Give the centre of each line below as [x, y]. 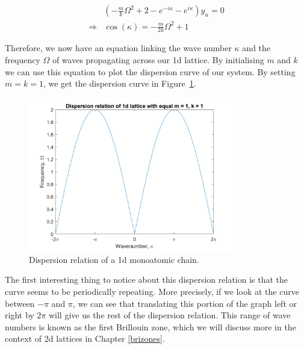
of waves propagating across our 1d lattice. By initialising [158, 59]
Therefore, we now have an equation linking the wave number [118, 48]
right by [20, 315]
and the [256, 48]
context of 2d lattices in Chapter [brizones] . [85, 338]
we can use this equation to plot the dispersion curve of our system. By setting [150, 71]
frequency [23, 59]
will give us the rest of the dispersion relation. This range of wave [169, 315]
